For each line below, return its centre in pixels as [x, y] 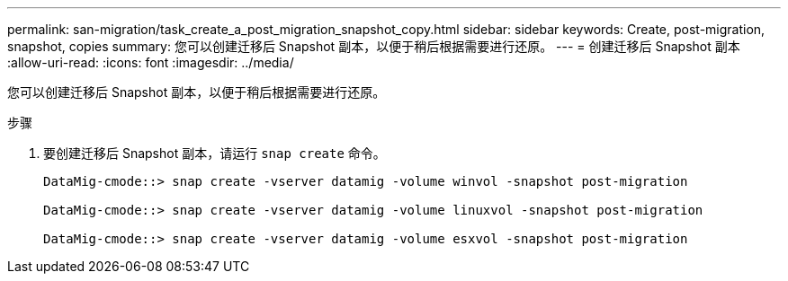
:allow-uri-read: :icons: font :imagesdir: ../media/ [151, 62]
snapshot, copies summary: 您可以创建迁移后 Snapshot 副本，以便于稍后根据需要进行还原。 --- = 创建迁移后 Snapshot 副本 [374, 46]
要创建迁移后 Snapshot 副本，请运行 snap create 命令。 [215, 153]
